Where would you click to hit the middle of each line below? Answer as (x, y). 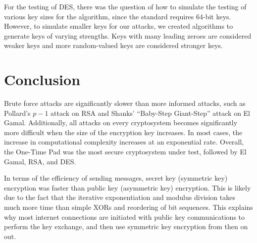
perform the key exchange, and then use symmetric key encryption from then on (126, 226)
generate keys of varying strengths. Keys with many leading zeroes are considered (128, 35)
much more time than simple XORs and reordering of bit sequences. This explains (128, 207)
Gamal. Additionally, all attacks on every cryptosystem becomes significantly (121, 122)
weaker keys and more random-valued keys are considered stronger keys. (113, 45)
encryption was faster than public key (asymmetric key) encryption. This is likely (128, 187)
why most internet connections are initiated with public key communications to (125, 217)
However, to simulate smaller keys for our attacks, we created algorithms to (119, 26)
